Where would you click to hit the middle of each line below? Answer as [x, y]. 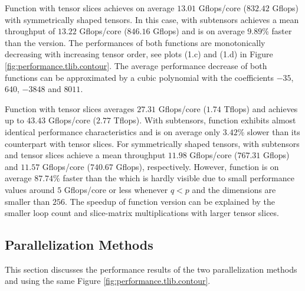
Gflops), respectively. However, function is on [197, 166]
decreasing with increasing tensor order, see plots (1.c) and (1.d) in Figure [139, 54]
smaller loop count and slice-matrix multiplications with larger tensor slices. [142, 213]
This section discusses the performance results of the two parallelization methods [151, 269]
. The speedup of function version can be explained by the [170, 201]
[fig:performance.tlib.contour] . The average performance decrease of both [136, 65]
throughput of [30, 31]
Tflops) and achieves [261, 108]
